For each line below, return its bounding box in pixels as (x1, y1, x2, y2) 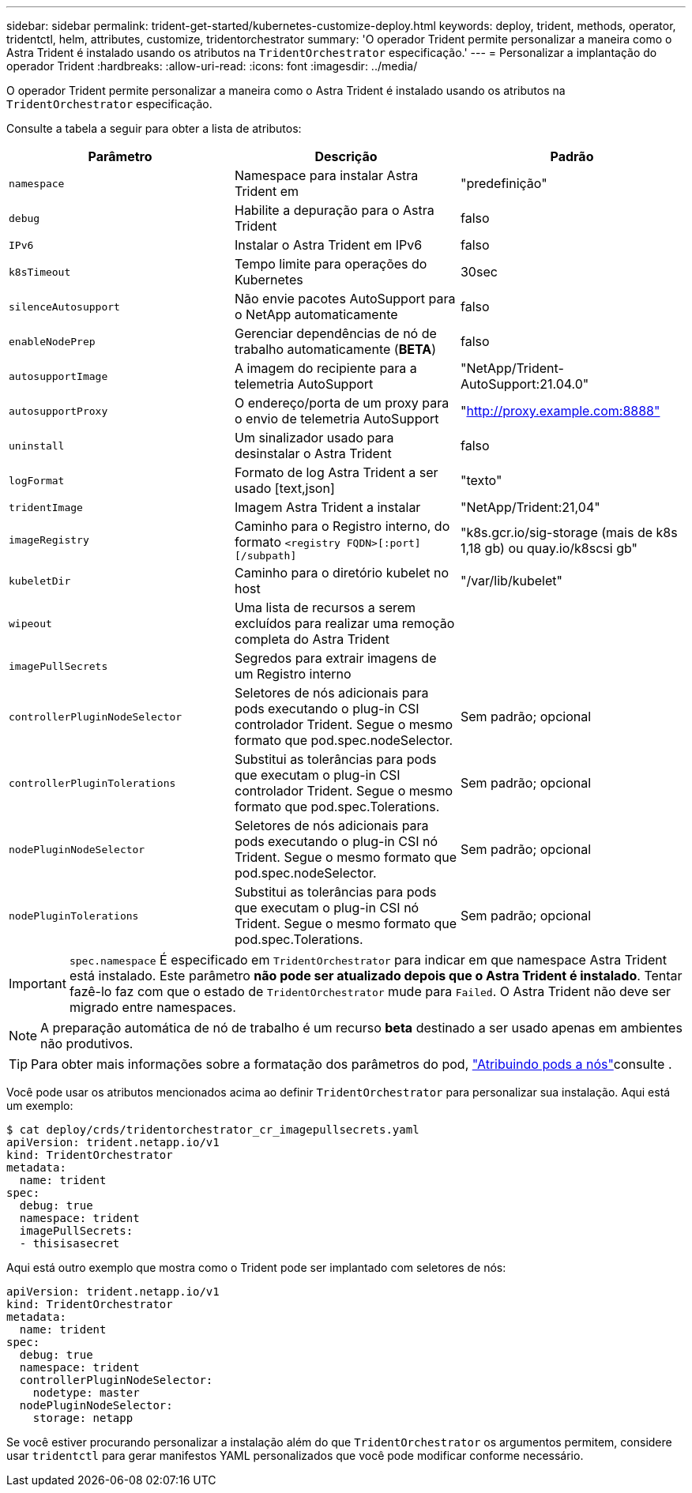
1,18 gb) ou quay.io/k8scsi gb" (460, 540, 637, 556)
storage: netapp (32, 1412, 134, 1424)
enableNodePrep (9, 335, 96, 348)
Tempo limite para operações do (234, 256, 427, 272)
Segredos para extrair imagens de (234, 650, 437, 666)
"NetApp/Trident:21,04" (460, 499, 600, 515)
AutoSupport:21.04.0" (460, 376, 589, 392)
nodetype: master (32, 1386, 140, 1399)
